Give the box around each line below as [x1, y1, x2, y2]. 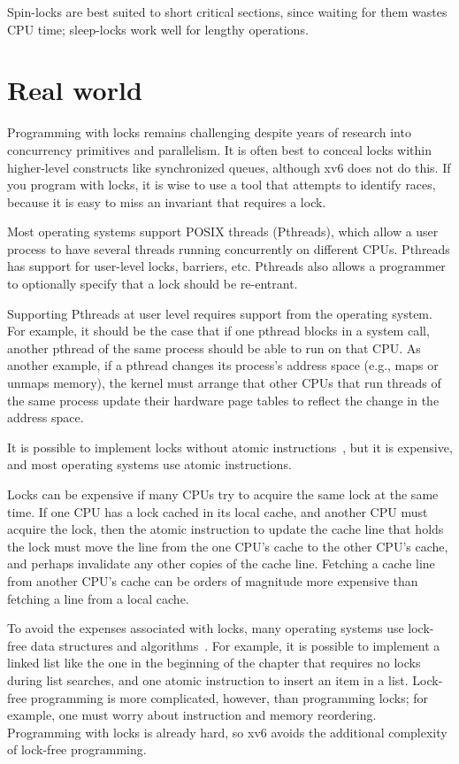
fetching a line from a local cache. [7, 589, 189, 607]
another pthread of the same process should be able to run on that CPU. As [7, 338, 421, 357]
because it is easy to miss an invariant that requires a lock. [7, 192, 326, 211]
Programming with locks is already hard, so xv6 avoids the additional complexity [7, 722, 448, 741]
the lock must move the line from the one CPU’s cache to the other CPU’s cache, [7, 536, 448, 555]
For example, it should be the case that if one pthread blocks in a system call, [7, 321, 430, 340]
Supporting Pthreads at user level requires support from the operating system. [7, 304, 432, 322]
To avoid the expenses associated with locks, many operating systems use [7, 619, 404, 637]
